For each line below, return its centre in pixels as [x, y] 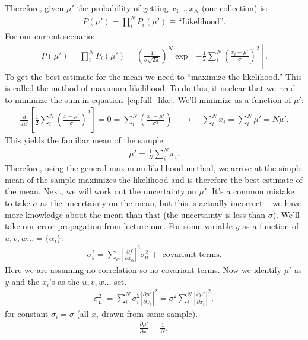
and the [26, 281]
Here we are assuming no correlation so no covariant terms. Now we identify [143, 269]
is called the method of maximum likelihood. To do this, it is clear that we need [150, 88]
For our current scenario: [50, 35]
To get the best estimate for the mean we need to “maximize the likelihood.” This [153, 76]
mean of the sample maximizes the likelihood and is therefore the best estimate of [154, 179]
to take [18, 203]
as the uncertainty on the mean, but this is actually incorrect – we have [171, 203]
